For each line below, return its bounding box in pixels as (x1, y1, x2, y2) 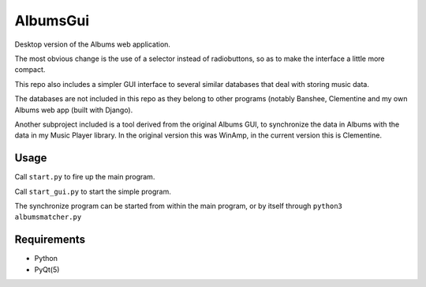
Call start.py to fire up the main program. (14, 172, 155, 182)
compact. (14, 65, 46, 74)
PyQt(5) (34, 265, 60, 274)
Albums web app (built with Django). (14, 105, 133, 115)
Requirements (14, 233, 86, 247)
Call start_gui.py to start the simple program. (14, 187, 171, 196)
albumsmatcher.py (14, 213, 82, 221)
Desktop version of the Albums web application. (14, 40, 171, 49)
